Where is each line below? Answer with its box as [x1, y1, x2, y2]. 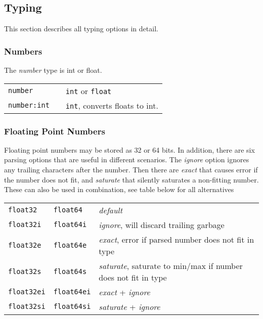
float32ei [8, 288, 46, 296]
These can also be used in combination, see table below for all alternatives [4, 184, 234, 195]
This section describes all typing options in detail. [4, 23, 158, 34]
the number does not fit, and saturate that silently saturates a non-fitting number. [4, 174, 259, 185]
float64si [53, 302, 91, 311]
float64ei [53, 288, 91, 296]
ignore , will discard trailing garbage [99, 218, 225, 231]
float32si [8, 302, 46, 311]
